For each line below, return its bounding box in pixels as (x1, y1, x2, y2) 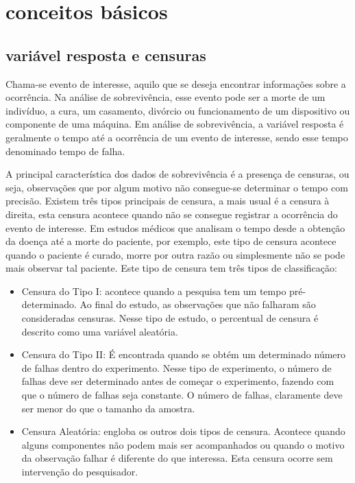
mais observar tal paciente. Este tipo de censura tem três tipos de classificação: (5, 261, 337, 275)
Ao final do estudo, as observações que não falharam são (79, 297, 316, 311)
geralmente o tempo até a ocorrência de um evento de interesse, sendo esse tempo (5, 130, 348, 144)
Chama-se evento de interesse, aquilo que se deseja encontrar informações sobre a (5, 76, 346, 91)
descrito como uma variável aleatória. (21, 324, 178, 338)
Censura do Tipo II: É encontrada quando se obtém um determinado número (21, 347, 346, 362)
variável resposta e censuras (5, 44, 206, 65)
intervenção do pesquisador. (21, 464, 138, 479)
